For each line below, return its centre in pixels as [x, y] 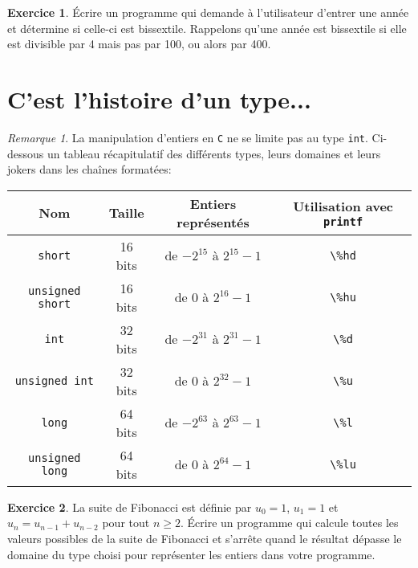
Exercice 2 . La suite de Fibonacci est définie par [130, 507]
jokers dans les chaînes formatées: [89, 169]
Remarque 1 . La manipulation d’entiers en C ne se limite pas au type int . [188, 137]
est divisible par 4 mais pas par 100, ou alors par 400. [139, 44]
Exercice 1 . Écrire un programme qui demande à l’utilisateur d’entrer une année [208, 12]
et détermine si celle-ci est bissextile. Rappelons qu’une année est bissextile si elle [207, 28]
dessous [26, 153]
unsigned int [54, 380]
